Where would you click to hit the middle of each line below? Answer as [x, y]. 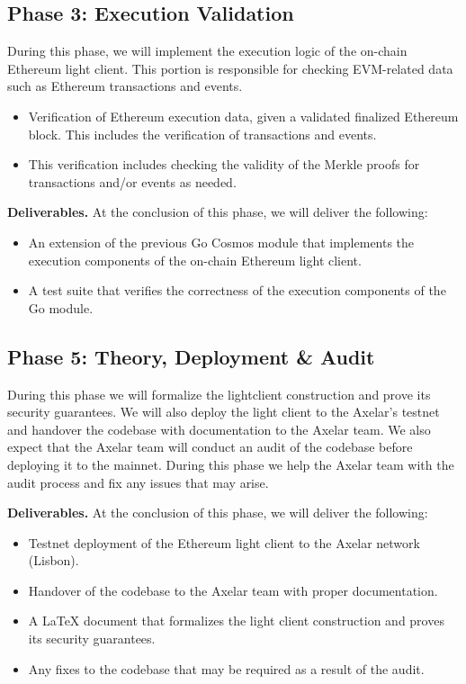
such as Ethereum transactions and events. [125, 86]
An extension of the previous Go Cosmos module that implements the [221, 242]
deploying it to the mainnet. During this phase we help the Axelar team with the [231, 464]
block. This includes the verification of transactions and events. [202, 134]
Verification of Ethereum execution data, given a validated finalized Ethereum [243, 116]
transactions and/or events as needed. [132, 181]
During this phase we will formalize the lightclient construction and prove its [219, 394]
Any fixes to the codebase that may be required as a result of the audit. [226, 668]
